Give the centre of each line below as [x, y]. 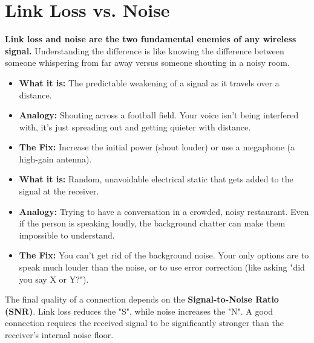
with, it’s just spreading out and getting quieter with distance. [135, 127]
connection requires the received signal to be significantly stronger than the [144, 323]
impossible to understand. [67, 235]
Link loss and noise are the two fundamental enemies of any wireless [151, 39]
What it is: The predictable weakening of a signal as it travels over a [149, 82]
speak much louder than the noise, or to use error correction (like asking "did [162, 267]
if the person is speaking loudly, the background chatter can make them [152, 223]
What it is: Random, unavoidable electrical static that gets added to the [156, 179]
